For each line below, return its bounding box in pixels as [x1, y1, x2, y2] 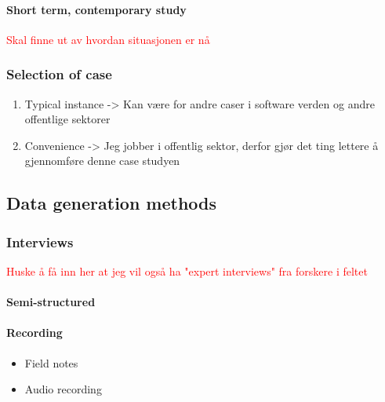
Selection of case [6, 64, 112, 84]
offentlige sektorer [24, 111, 111, 127]
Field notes [24, 354, 78, 371]
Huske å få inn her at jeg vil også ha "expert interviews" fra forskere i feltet [6, 262, 368, 279]
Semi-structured [6, 294, 96, 310]
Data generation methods [6, 191, 217, 215]
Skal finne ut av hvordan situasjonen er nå [6, 31, 210, 47]
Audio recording [24, 381, 102, 397]
